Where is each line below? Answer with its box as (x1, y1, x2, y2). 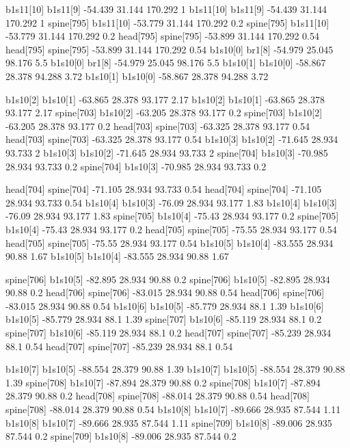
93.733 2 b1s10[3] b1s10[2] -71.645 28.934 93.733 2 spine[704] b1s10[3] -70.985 (5, 145, 328, 159)
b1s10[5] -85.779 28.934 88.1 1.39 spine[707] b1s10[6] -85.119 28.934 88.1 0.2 (5, 312, 322, 326)
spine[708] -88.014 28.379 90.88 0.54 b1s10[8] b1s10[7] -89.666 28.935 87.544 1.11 (5, 402, 341, 417)
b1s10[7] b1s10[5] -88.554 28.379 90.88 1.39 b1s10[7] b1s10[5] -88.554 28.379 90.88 (5, 362, 345, 376)
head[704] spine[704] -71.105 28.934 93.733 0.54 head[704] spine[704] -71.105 (5, 182, 322, 196)
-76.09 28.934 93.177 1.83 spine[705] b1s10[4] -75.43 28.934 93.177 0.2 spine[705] (5, 209, 339, 223)
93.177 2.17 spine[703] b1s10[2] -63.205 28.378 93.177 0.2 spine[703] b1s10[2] (5, 105, 323, 120)
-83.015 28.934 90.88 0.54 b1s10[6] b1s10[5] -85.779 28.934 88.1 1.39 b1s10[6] (5, 298, 324, 313)
